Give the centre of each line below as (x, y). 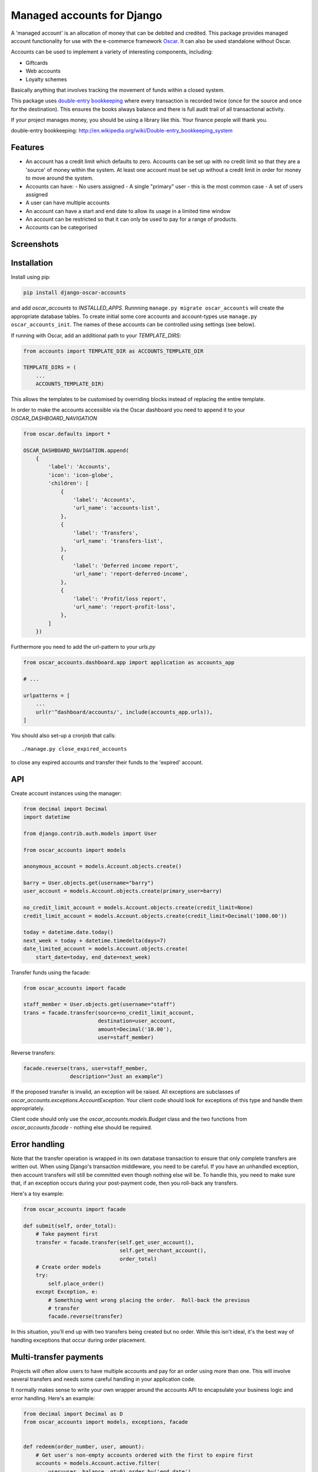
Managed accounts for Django (87, 15)
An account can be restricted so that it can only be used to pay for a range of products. (132, 219)
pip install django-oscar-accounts (74, 293)
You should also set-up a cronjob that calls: (63, 735)
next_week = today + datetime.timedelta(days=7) (95, 940)
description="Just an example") (116, 1077)
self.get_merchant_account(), (163, 1251)
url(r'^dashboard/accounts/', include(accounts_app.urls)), (124, 712)
